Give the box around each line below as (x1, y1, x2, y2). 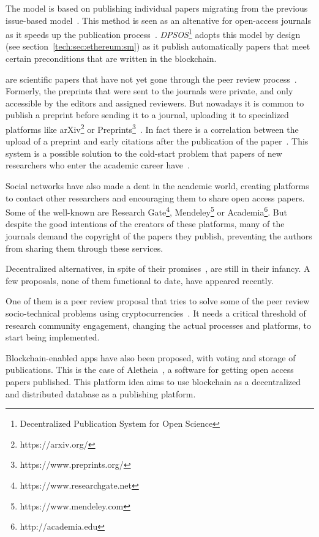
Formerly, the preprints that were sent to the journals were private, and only (6, 84, 293, 97)
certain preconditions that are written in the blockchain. (6, 52, 217, 65)
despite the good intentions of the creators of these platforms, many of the (6, 217, 285, 230)
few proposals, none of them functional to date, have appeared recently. (6, 274, 274, 287)
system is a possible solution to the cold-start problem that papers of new (6, 146, 282, 159)
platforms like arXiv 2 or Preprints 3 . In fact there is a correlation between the (6, 121, 299, 135)
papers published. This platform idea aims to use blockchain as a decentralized (6, 375, 301, 388)
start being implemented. (6, 331, 100, 344)
